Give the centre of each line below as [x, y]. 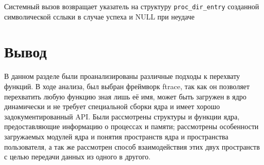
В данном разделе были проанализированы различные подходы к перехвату [122, 76]
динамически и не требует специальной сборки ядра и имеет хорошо [112, 106]
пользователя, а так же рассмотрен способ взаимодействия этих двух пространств [132, 146]
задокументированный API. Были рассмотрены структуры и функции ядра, [122, 116]
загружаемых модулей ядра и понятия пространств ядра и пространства [116, 136]
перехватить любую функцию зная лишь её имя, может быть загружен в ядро [125, 96]
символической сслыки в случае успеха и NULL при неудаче [99, 16]
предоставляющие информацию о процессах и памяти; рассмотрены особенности [131, 126]
